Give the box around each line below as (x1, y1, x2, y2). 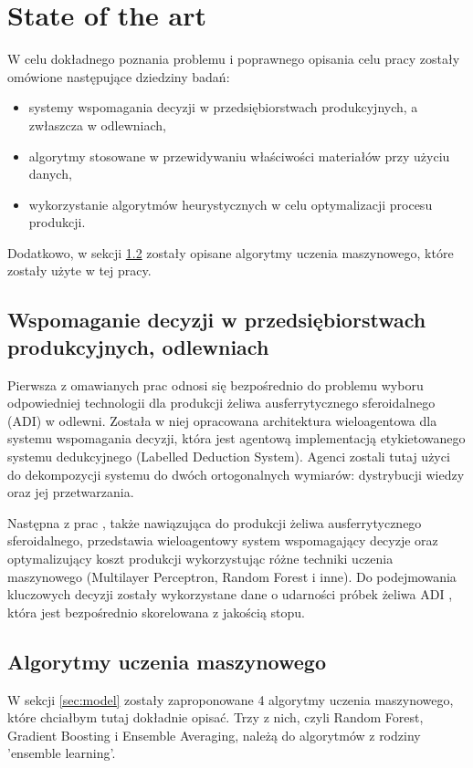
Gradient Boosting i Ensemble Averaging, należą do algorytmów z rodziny (7, 725, 421, 744)
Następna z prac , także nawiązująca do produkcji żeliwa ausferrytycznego (7, 513, 422, 532)
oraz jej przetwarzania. (7, 483, 134, 502)
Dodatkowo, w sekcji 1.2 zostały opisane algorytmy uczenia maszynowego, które (7, 243, 454, 262)
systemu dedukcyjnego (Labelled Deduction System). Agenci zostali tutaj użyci (7, 447, 450, 466)
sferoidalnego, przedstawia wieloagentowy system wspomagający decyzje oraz (7, 531, 438, 550)
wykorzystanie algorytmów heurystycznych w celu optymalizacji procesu (28, 194, 433, 213)
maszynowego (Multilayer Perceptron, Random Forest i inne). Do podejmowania (7, 566, 457, 586)
